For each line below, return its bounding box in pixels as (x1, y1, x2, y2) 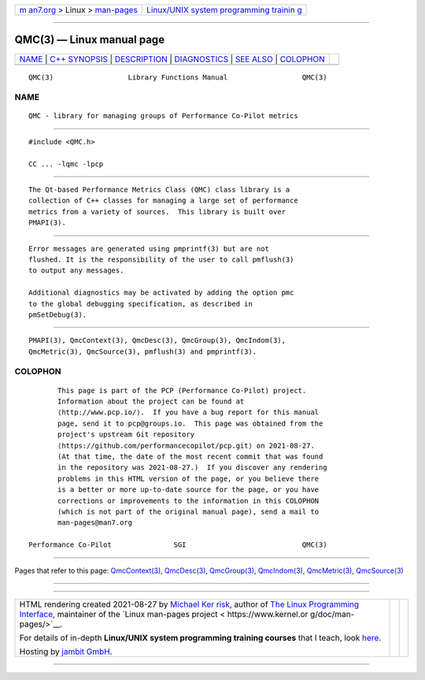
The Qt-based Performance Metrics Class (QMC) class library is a (28, 185, 290, 195)
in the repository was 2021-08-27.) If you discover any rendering (57, 463, 327, 472)
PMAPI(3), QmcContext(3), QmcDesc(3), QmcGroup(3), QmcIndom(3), (28, 336, 286, 345)
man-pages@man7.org (57, 518, 133, 527)
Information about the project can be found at (57, 397, 245, 406)
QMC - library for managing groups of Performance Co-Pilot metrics (28, 111, 298, 121)
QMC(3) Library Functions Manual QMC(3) (28, 72, 327, 82)
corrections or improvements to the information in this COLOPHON (57, 496, 320, 505)
